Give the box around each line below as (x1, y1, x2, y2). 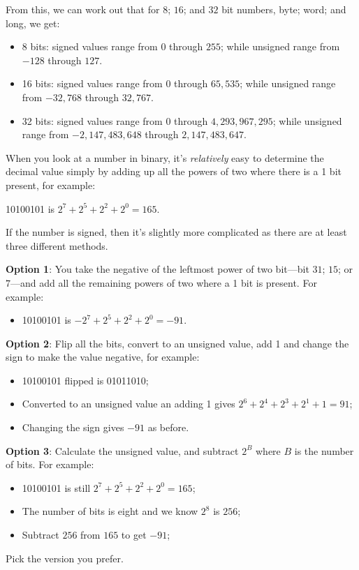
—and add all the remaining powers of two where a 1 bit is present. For (10, 275, 317, 290)
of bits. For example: (6, 457, 94, 472)
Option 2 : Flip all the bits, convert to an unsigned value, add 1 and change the (6, 336, 349, 350)
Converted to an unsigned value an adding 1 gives (22, 396, 235, 411)
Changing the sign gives (22, 420, 124, 435)
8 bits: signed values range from (22, 39, 158, 54)
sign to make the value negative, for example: (6, 350, 200, 364)
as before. (147, 420, 189, 435)
